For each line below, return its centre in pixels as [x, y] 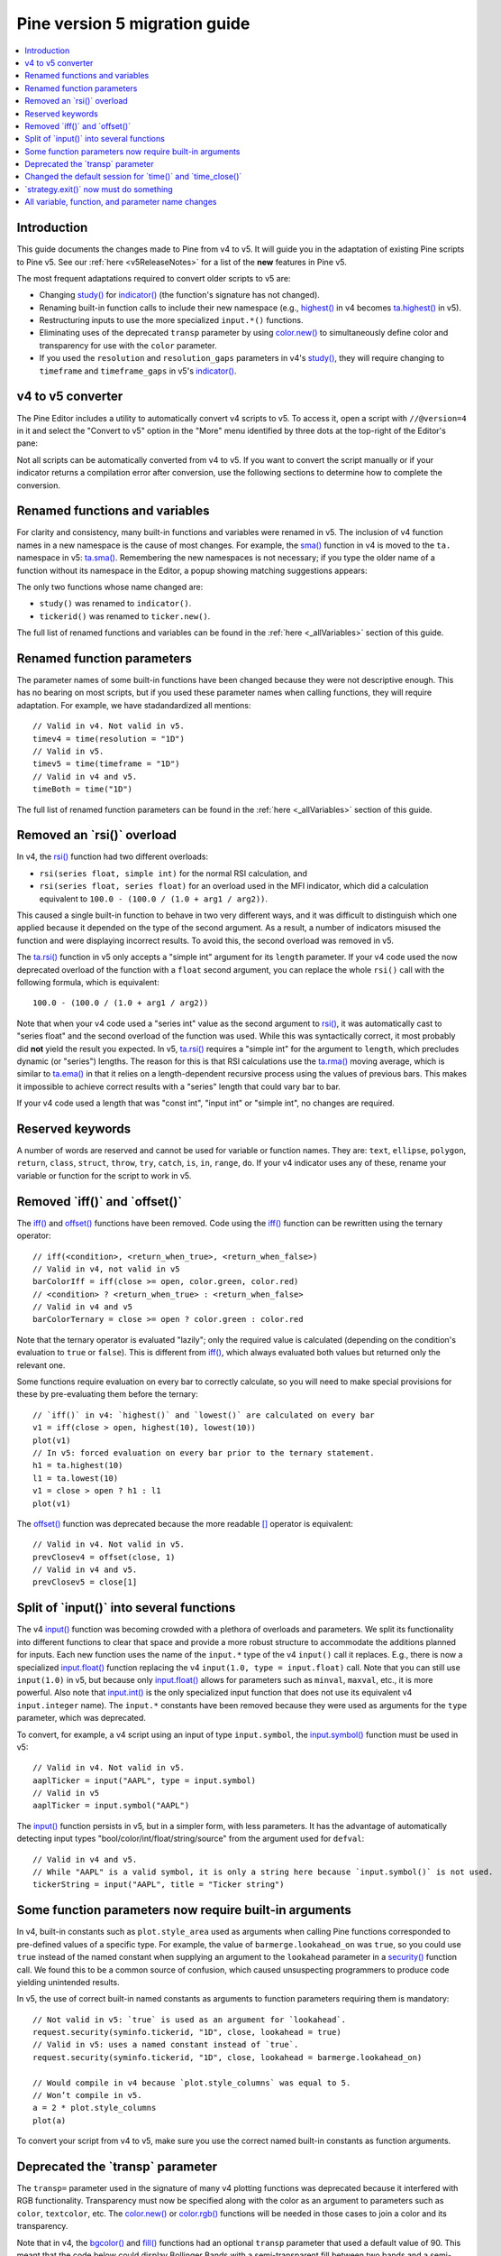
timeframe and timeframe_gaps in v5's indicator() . [138, 371]
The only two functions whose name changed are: [110, 587]
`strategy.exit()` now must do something [99, 189]
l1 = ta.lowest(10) [76, 1478]
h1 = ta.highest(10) [78, 1465]
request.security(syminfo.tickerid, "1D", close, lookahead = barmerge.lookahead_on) [228, 2057]
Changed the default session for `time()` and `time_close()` [133, 177]
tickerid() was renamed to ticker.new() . [125, 616]
